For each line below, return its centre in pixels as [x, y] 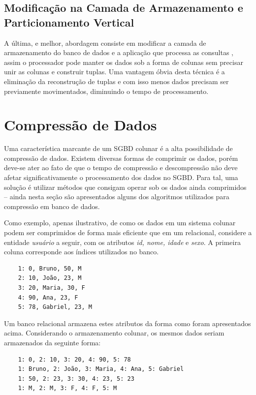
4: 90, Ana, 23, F [48, 297]
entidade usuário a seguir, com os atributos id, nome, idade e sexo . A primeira [122, 242]
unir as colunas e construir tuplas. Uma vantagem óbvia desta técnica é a [114, 72]
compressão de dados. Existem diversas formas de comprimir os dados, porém [121, 158]
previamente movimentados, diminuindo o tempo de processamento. [106, 91]
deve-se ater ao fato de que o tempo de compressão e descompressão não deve [121, 167]
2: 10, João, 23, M [50, 278]
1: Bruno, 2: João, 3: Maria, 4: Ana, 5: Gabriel [101, 369]
